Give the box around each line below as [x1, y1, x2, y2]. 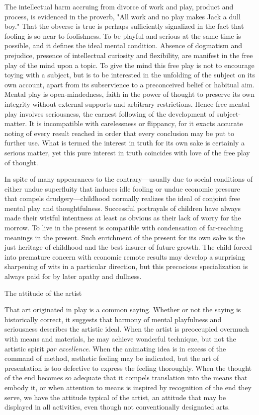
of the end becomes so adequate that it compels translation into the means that [4, 372, 248, 383]
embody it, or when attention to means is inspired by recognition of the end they [4, 382, 252, 392]
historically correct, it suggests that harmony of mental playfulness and [4, 314, 222, 324]
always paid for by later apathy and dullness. [4, 271, 142, 281]
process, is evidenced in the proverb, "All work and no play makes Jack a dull [4, 11, 241, 21]
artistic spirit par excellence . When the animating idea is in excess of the [4, 343, 226, 353]
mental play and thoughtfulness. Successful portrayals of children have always [4, 203, 241, 213]
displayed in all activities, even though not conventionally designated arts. [4, 402, 230, 412]
